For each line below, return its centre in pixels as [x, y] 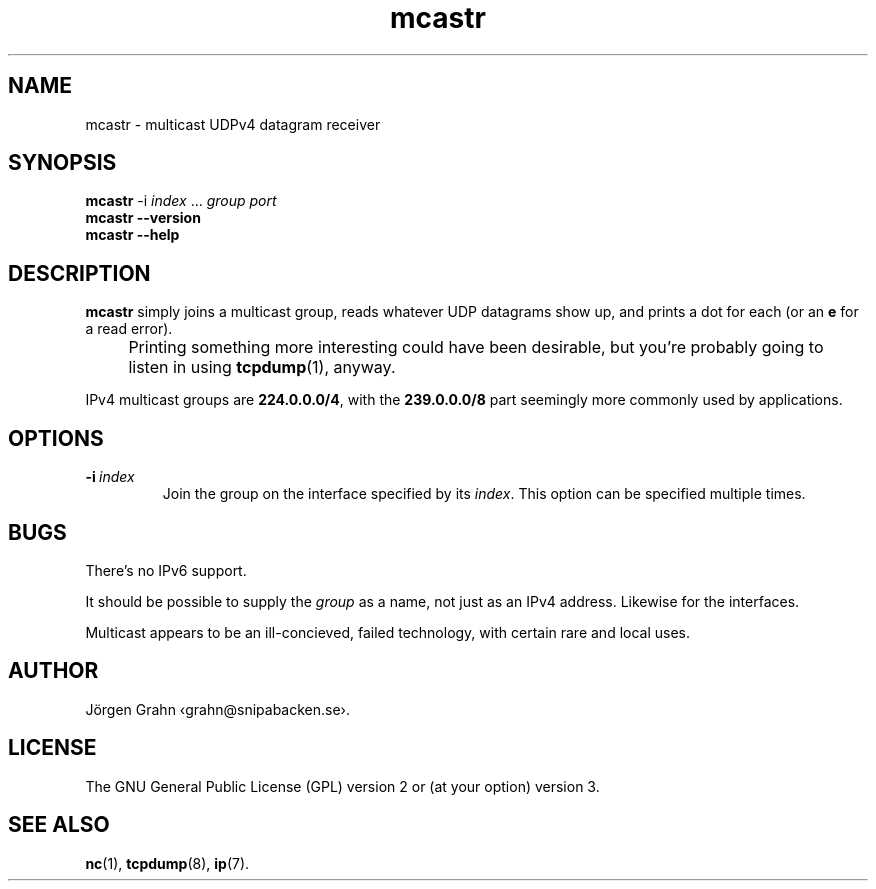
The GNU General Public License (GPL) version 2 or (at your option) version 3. [342, 786]
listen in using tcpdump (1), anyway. [262, 367]
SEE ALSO [59, 825]
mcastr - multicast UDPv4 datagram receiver [233, 124]
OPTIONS [56, 438]
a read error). [129, 329]
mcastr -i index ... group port [181, 201]
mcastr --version [143, 218]
